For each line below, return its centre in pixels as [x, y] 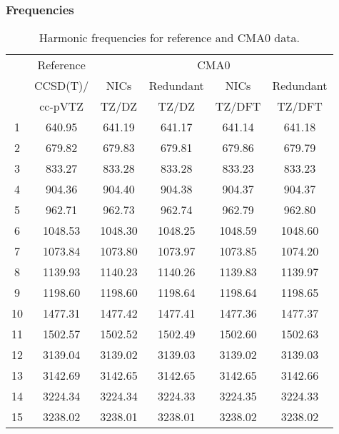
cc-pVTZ [62, 106]
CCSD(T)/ [62, 86]
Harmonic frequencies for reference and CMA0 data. [169, 38]
